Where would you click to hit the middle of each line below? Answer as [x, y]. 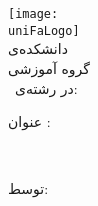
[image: [33, 14]
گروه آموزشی [49, 67]
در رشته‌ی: [46, 87]
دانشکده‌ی [38, 48]
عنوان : [29, 121]
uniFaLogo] [44, 30]
